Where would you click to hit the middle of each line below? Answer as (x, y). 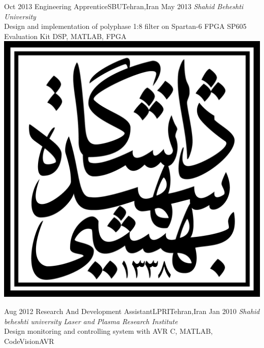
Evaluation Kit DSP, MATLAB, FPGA (65, 36)
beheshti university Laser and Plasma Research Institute (91, 321)
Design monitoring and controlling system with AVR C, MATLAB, (108, 331)
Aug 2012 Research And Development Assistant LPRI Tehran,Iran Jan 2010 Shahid (132, 311)
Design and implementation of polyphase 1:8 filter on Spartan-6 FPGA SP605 (125, 26)
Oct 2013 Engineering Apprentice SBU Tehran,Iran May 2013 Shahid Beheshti (124, 6)
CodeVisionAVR (29, 341)
